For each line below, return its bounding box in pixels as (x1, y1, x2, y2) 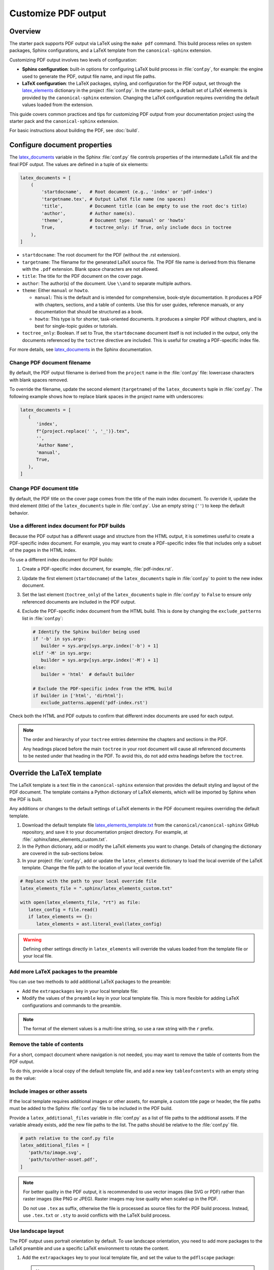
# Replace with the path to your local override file (20, 878, 157, 884)
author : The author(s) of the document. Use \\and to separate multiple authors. (22, 280, 192, 287)
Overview (9, 27, 41, 36)
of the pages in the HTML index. (9, 547, 77, 553)
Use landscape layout (9, 1227, 64, 1234)
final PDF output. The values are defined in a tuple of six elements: (9, 161, 149, 167)
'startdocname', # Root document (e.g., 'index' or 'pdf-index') (41, 189, 213, 195)
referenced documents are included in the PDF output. (22, 598, 136, 605)
